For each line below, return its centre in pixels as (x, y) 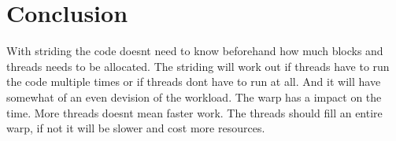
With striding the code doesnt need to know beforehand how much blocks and (195, 51)
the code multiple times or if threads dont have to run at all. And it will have (194, 82)
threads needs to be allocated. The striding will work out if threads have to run (198, 66)
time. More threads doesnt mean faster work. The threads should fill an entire (194, 112)
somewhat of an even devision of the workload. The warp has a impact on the (194, 96)
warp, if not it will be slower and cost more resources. (136, 128)
